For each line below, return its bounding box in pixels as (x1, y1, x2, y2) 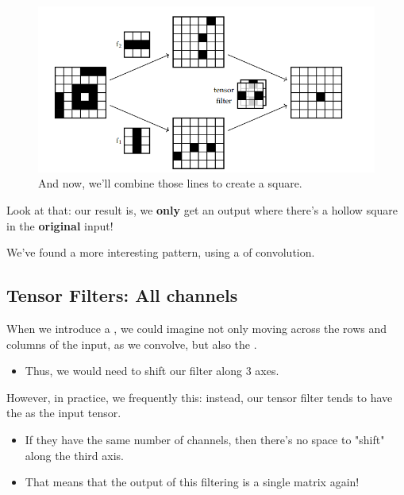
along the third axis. (25, 447, 124, 463)
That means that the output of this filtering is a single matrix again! (25, 474, 360, 490)
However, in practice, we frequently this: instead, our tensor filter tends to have (6, 389, 393, 405)
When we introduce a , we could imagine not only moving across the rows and (6, 320, 387, 337)
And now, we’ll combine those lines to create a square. (38, 175, 302, 191)
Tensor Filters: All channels (6, 283, 238, 307)
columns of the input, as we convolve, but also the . (6, 335, 257, 352)
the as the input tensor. (6, 404, 121, 421)
